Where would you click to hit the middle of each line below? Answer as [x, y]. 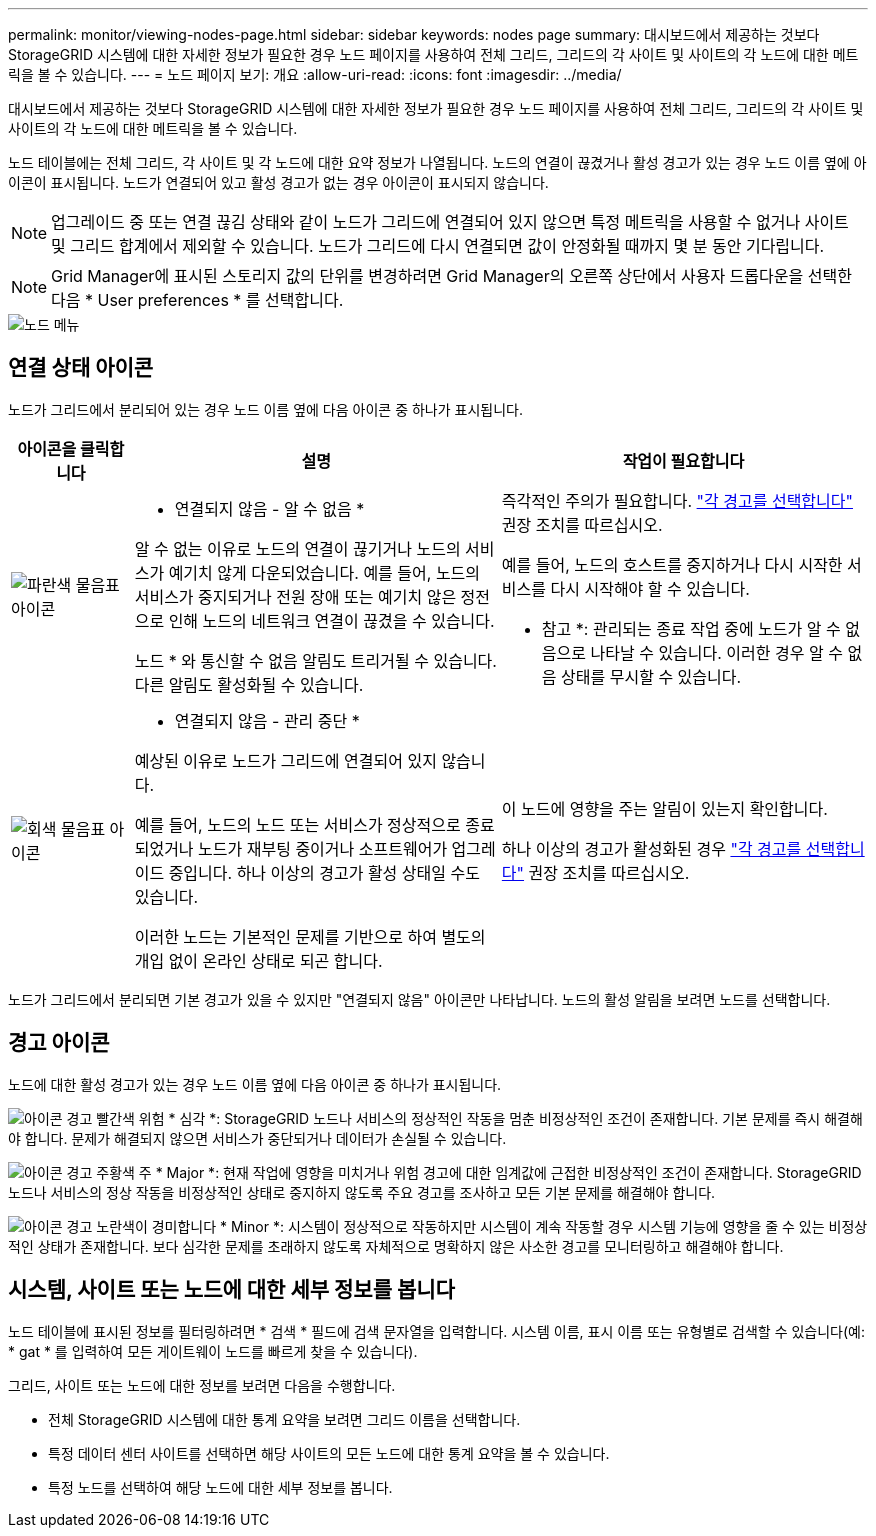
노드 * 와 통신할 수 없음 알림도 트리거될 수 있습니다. [315, 660]
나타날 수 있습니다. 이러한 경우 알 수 [716, 652]
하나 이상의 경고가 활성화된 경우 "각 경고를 [651, 848]
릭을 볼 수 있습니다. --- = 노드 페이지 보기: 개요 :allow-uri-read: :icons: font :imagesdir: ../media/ [315, 74]
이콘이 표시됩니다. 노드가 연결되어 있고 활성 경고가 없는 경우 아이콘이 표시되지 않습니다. [278, 182]
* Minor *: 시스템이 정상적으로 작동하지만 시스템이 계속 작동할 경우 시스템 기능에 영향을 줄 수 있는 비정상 [544, 1226]
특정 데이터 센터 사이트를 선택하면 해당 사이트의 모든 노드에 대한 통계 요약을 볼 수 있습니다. [329, 1453]
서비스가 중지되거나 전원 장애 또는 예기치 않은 [295, 596]
